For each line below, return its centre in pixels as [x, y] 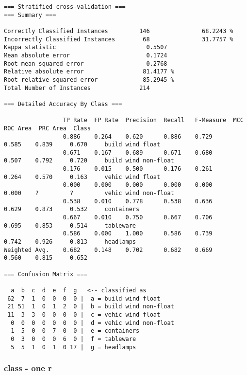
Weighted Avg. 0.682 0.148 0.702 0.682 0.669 [108, 250]
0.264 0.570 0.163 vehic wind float [82, 177]
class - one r [28, 368]
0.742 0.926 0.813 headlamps [70, 242]
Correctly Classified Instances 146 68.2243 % [119, 31]
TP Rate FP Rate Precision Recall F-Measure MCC [153, 120]
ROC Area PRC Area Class [47, 128]
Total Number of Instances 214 [77, 88]
